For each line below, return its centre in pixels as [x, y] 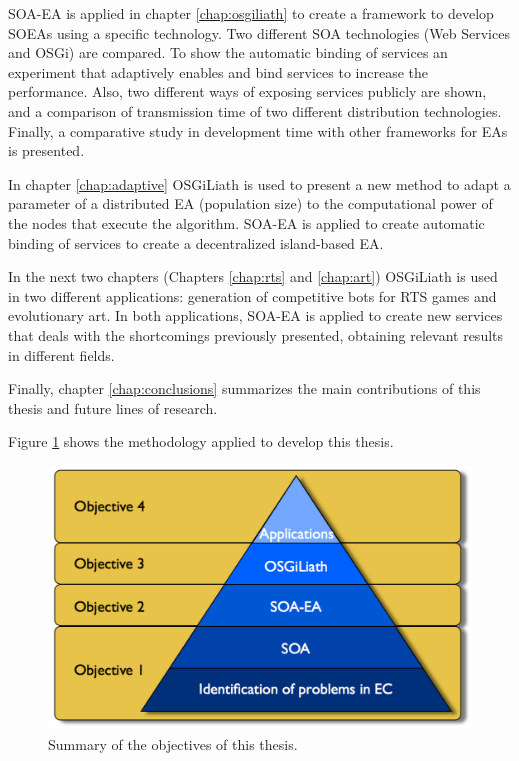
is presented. [46, 150]
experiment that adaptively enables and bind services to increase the [218, 71]
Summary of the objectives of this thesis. [173, 744]
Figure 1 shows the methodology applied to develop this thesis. [201, 441]
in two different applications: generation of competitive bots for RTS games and [252, 295]
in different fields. [61, 354]
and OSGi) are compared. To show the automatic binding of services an [228, 52]
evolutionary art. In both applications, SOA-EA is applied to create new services [255, 315]
